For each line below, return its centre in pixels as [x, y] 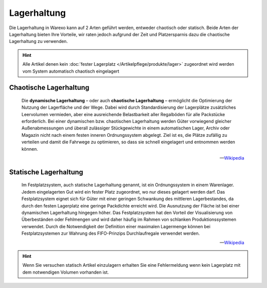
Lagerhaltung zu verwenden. [39, 41]
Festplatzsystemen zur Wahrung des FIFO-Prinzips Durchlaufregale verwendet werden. [111, 233]
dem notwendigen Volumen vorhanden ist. [66, 272]
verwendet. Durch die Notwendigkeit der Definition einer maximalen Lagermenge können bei [116, 226]
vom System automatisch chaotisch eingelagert [71, 71]
